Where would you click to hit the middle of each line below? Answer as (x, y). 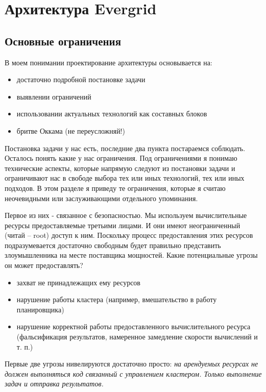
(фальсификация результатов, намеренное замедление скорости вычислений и (137, 337)
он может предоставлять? (44, 265)
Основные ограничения (63, 41)
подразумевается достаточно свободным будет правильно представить (113, 245)
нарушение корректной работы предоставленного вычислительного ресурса (134, 326)
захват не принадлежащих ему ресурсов (78, 282)
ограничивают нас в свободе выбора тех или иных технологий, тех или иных (125, 178)
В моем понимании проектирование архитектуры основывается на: (108, 62)
